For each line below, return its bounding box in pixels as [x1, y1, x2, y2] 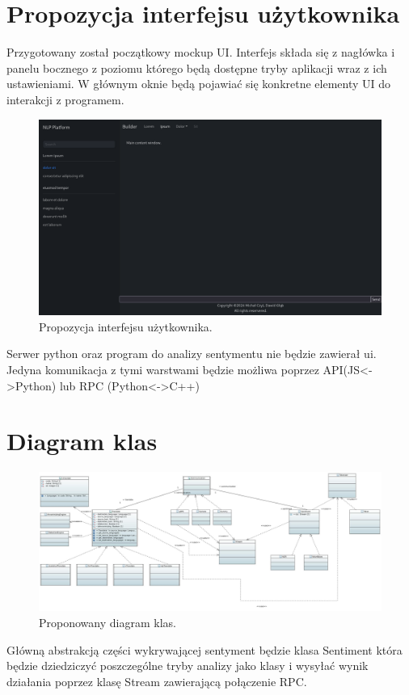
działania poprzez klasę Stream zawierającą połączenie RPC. [6, 672, 307, 689]
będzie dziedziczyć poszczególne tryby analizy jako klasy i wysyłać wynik [6, 657, 369, 674]
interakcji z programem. [6, 91, 124, 107]
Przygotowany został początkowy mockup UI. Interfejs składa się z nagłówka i [6, 44, 395, 61]
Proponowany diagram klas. [39, 614, 176, 631]
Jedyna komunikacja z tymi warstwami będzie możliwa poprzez [6, 360, 319, 377]
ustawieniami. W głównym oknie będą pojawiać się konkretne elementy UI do [6, 75, 391, 92]
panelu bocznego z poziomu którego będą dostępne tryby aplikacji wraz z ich [6, 59, 387, 76]
